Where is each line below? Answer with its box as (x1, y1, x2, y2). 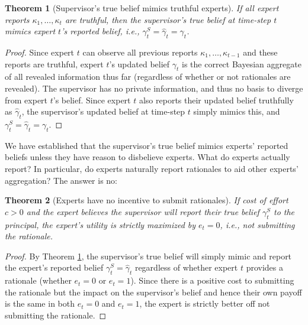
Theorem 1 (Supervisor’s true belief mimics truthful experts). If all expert (5, 2, 279, 14)
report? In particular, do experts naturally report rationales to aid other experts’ (5, 162, 299, 174)
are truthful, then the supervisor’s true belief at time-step (65, 13, 271, 25)
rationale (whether (5, 274, 72, 287)
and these (243, 45, 278, 58)
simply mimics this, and (193, 105, 280, 118)
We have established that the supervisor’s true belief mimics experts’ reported (5, 139, 288, 151)
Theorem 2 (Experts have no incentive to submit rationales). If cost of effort (5, 194, 288, 206)
